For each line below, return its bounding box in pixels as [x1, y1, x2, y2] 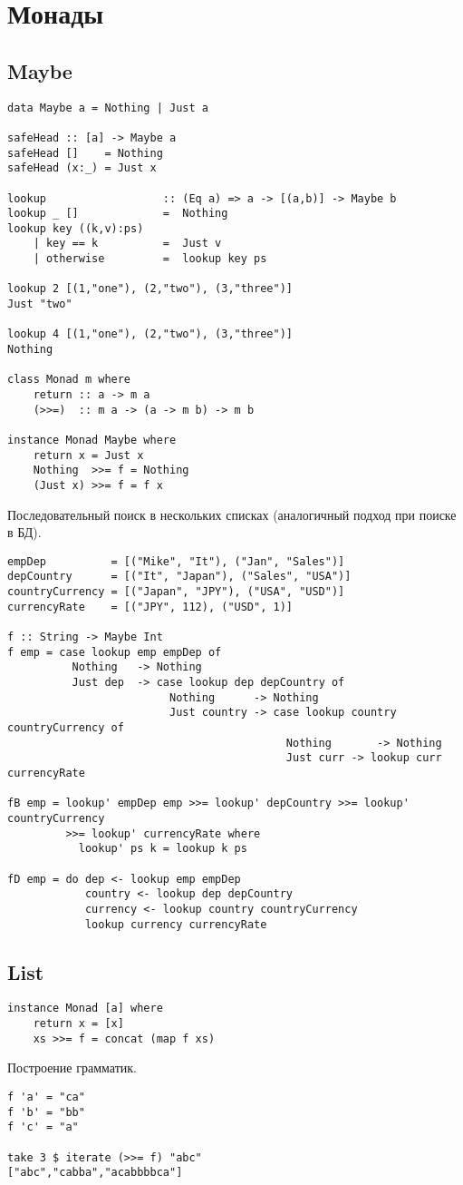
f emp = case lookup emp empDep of [7, 645, 222, 659]
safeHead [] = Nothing [7, 146, 163, 160]
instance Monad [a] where [7, 1002, 163, 1015]
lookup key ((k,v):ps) [7, 221, 144, 235]
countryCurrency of [7, 721, 124, 735]
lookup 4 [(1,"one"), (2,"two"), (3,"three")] [7, 328, 293, 341]
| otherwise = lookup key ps [33, 252, 267, 266]
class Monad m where [7, 373, 131, 387]
